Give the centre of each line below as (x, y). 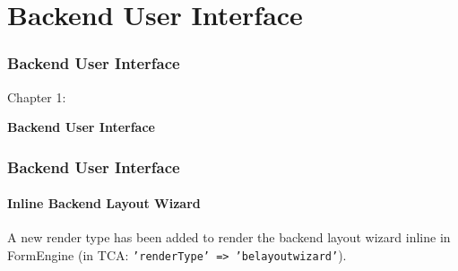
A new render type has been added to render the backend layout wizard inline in (229, 237)
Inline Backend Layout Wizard (104, 203)
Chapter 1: (37, 96)
